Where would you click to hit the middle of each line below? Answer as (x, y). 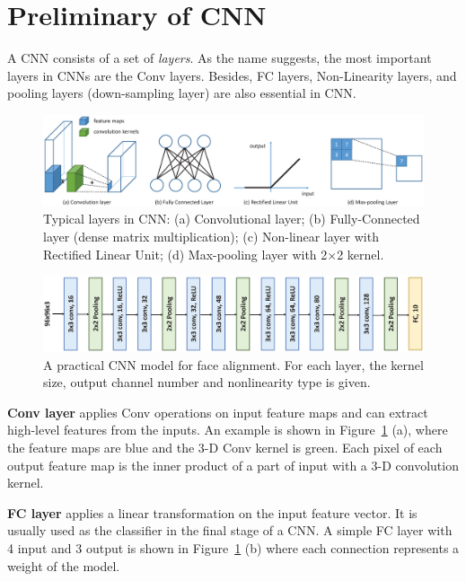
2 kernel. (360, 254)
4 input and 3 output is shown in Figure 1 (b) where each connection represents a (233, 547)
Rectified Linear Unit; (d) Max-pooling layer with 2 (185, 254)
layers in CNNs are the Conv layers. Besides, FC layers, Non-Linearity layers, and (232, 75)
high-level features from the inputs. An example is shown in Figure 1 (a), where (228, 430)
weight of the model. (64, 565)
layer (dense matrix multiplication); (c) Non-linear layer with (211, 236)
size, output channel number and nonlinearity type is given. (207, 382)
